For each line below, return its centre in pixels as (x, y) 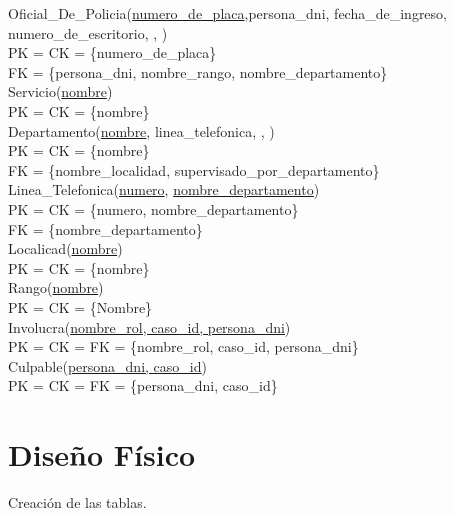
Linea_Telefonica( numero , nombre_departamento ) (164, 189)
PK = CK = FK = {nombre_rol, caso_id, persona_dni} (183, 346)
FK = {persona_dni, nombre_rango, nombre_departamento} (198, 71)
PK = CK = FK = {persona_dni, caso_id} (143, 385)
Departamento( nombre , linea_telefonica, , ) (141, 130)
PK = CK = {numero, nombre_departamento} (153, 208)
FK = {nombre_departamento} (105, 228)
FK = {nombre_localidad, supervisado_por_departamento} (194, 169)
